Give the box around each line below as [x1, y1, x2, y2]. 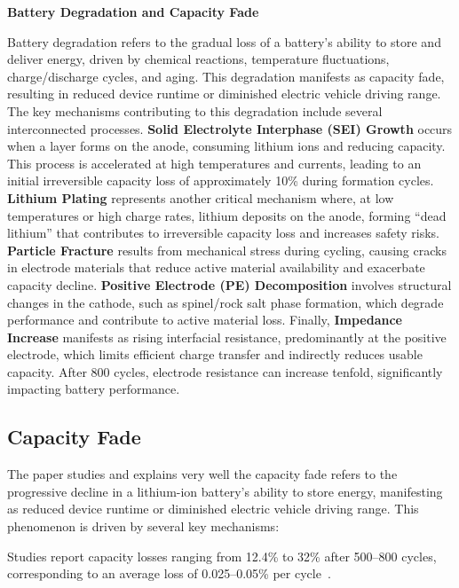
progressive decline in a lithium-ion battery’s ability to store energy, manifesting [7, 482, 443, 500]
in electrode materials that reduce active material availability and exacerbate [7, 258, 425, 277]
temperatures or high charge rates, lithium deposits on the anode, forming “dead [7, 206, 447, 224]
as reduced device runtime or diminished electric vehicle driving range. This [7, 499, 419, 518]
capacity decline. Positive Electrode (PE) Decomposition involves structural [7, 275, 452, 294]
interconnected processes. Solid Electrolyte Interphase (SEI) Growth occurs [7, 119, 453, 137]
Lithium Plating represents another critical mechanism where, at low [7, 188, 394, 207]
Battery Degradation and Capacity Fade [7, 3, 259, 20]
